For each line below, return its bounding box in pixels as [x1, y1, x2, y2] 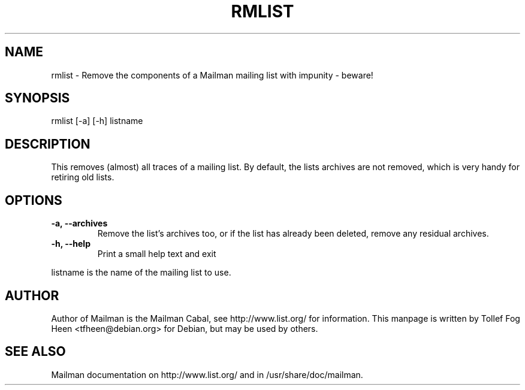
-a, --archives [51, 218, 108, 229]
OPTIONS [5, 192, 62, 208]
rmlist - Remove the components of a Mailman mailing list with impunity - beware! [51, 69, 373, 80]
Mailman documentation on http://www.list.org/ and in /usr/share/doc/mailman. [51, 369, 363, 380]
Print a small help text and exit [97, 249, 216, 259]
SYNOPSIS [5, 90, 70, 106]
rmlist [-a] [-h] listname [51, 116, 143, 126]
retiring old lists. [51, 172, 114, 183]
